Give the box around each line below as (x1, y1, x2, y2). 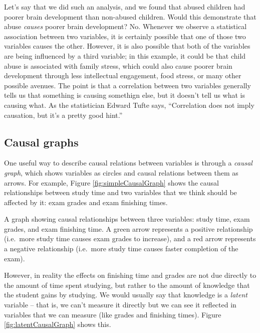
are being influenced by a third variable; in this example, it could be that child (4, 50, 246, 61)
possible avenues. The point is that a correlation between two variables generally (4, 80, 251, 90)
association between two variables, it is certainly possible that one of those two (4, 31, 246, 41)
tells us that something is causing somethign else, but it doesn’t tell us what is (4, 90, 245, 100)
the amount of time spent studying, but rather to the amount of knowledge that (4, 279, 250, 290)
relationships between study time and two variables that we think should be (4, 187, 237, 198)
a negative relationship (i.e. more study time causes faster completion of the (4, 243, 238, 254)
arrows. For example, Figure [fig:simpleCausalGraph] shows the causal (4, 177, 219, 188)
